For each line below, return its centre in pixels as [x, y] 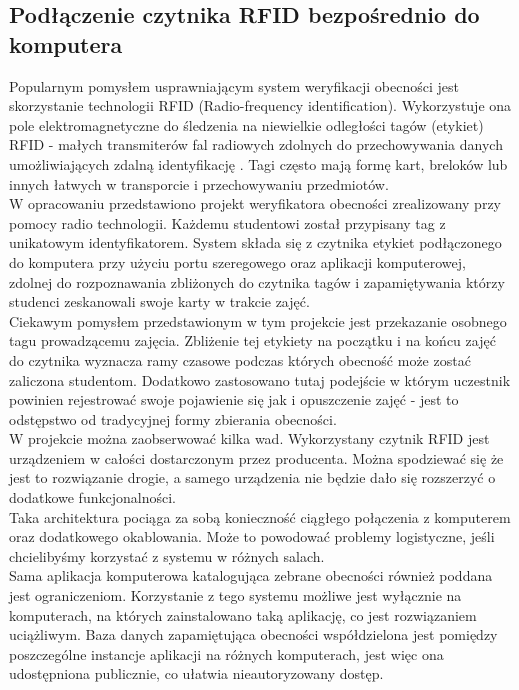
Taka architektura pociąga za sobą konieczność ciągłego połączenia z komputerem [260, 516]
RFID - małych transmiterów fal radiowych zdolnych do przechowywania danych [256, 144]
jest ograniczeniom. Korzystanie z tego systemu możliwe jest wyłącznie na [235, 595]
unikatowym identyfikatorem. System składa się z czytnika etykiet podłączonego [255, 242]
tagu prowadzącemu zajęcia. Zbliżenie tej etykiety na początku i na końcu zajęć [252, 340]
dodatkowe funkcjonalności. [92, 497]
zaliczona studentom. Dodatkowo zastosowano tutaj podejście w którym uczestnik [260, 379]
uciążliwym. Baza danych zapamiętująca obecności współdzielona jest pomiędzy [253, 634]
